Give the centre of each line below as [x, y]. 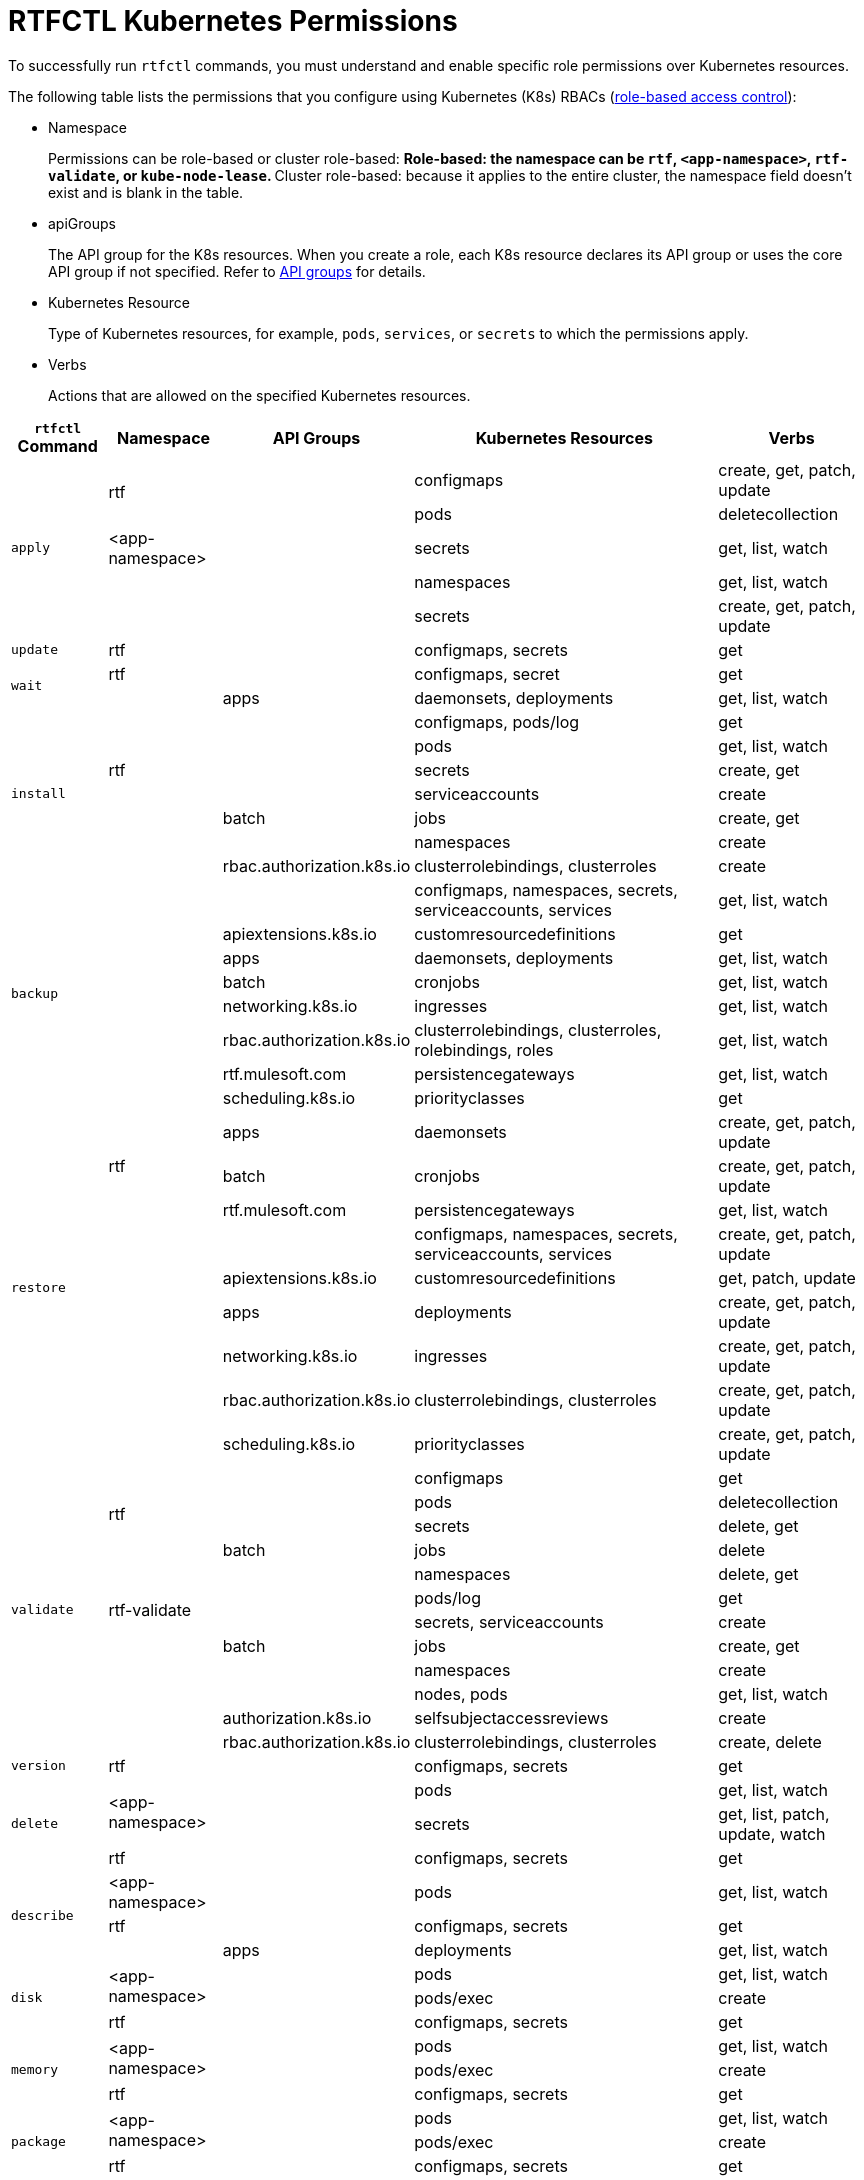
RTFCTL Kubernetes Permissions [233, 21]
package [38, 2142]
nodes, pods [461, 1693]
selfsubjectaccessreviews [511, 1717]
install [38, 794]
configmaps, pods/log [497, 721]
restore [38, 1288]
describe [42, 1916]
